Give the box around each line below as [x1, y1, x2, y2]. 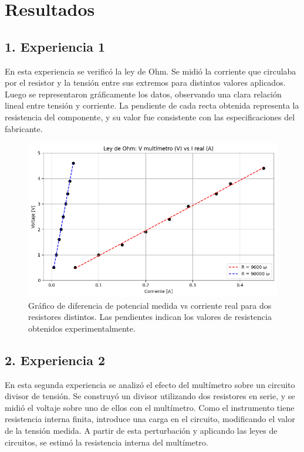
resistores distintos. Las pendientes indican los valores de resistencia [28, 311, 272, 323]
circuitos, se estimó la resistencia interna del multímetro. [5, 436, 208, 448]
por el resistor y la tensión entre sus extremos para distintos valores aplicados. [5, 76, 286, 89]
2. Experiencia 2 [5, 350, 106, 369]
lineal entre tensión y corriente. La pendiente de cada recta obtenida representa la [5, 99, 299, 112]
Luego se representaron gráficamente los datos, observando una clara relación [5, 87, 282, 100]
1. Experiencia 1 [5, 37, 106, 55]
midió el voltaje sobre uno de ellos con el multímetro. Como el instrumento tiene [5, 401, 295, 413]
